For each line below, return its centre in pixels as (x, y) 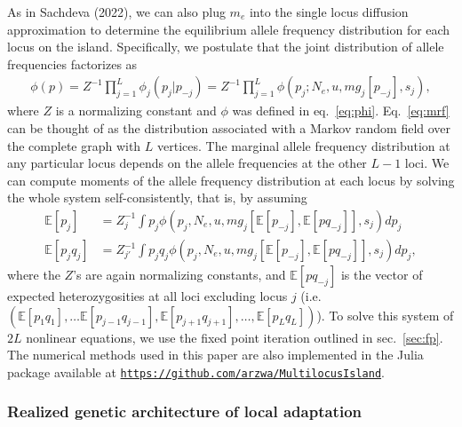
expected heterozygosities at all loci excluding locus (147, 296)
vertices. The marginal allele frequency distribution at (304, 145)
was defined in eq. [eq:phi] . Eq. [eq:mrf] (341, 111)
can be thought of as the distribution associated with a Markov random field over (229, 128)
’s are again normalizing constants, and (179, 275)
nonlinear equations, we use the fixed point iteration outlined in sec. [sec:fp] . (235, 337)
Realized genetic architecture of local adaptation (184, 411)
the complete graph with (74, 145)
